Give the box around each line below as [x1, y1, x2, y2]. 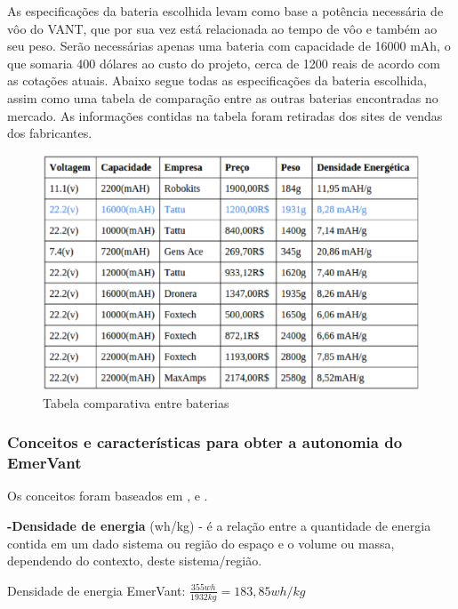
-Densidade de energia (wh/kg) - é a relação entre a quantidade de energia [7, 517, 431, 535]
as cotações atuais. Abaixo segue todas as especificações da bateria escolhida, [7, 71, 427, 90]
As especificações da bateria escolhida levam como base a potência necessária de [7, 2, 444, 20]
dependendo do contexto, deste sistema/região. [7, 551, 262, 570]
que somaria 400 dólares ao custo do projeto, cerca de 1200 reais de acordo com [7, 53, 440, 72]
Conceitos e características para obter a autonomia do [7, 431, 403, 453]
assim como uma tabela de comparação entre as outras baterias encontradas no [7, 88, 438, 107]
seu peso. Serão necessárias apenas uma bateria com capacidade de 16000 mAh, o [7, 36, 451, 55]
